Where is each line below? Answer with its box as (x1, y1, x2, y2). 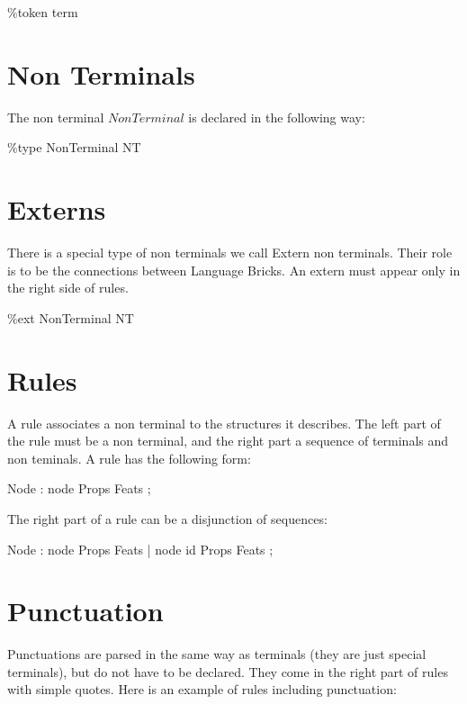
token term (17, 3, 78, 21)
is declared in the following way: (188, 107, 365, 126)
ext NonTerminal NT (17, 308, 134, 327)
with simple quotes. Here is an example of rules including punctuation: (7, 680, 397, 699)
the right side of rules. (7, 278, 129, 297)
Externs (7, 191, 106, 228)
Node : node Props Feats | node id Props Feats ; (7, 539, 274, 558)
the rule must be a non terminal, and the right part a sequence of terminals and (7, 431, 449, 450)
